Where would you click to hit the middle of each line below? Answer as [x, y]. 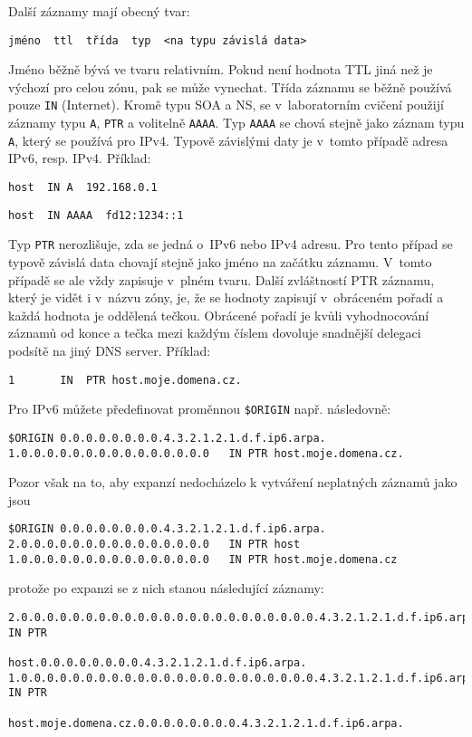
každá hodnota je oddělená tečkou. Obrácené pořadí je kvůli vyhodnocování [219, 315]
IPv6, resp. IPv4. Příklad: [80, 158]
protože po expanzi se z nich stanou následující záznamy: [166, 588]
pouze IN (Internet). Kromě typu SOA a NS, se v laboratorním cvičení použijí [226, 105]
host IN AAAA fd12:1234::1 [96, 215]
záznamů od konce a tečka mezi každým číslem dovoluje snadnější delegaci [215, 333]
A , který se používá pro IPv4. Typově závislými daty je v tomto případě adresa [228, 140]
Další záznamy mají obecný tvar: [99, 11]
